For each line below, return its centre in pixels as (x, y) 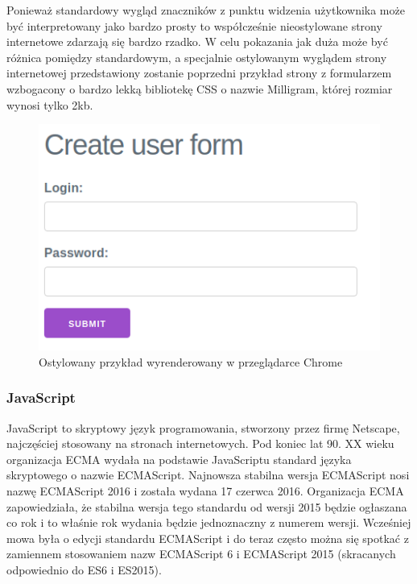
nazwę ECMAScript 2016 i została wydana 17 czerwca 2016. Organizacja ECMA (205, 490)
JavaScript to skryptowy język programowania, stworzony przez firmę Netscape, (203, 427)
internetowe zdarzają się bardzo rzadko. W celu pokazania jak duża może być (197, 41)
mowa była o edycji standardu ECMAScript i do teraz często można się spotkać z (208, 538)
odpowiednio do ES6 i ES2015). (84, 569)
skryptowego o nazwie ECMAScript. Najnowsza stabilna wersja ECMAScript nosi (208, 475)
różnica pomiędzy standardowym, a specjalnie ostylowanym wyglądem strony (197, 57)
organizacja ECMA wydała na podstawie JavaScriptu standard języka (179, 459)
